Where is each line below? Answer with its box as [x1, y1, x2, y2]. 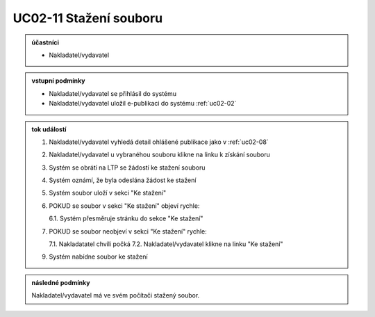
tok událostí [31, 125, 67, 133]
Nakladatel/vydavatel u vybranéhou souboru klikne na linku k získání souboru [49, 150, 271, 159]
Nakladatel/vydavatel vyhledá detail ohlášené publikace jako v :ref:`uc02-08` [49, 138, 269, 146]
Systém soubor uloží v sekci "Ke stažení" [49, 188, 167, 197]
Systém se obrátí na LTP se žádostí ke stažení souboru [49, 163, 206, 172]
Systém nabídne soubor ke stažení [49, 252, 149, 261]
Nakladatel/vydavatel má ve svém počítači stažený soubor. [31, 291, 200, 300]
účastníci [31, 38, 59, 47]
